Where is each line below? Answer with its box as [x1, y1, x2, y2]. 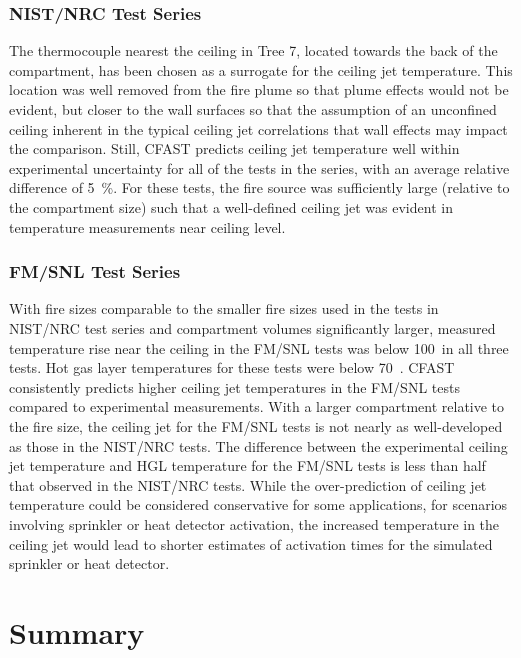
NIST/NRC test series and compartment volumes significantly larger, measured [9, 317, 496, 338]
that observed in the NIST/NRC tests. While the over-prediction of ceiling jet [9, 474, 487, 495]
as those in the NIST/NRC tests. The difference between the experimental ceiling [9, 435, 508, 456]
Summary [9, 611, 145, 652]
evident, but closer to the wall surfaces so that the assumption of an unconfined [9, 99, 497, 119]
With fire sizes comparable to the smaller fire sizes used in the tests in [9, 298, 439, 319]
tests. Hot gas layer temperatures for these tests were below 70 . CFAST [9, 357, 455, 378]
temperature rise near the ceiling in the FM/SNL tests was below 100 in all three [9, 337, 509, 358]
